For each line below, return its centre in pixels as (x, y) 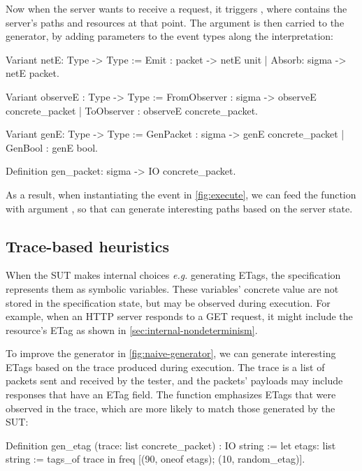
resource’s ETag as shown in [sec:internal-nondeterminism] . (132, 329)
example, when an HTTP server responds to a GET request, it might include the (179, 316)
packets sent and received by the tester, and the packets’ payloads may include (174, 381)
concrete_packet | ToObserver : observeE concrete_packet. (132, 110)
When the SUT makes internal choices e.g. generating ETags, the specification (173, 275)
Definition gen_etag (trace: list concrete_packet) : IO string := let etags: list (171, 445)
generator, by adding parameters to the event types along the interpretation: (170, 36)
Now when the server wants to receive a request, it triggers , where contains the (176, 8)
